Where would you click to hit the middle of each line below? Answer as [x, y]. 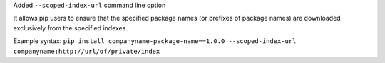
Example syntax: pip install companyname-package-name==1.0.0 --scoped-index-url [155, 41]
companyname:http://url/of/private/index [87, 51]
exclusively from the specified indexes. [71, 28]
